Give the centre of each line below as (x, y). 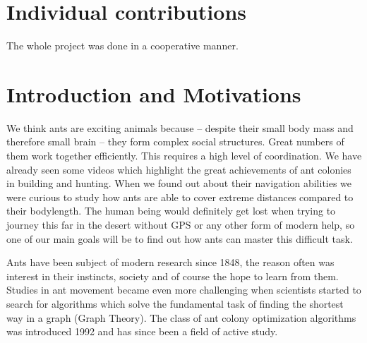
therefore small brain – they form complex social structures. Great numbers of (175, 142)
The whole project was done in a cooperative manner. (122, 46)
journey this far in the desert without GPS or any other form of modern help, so (181, 224)
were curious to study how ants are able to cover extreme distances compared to (180, 197)
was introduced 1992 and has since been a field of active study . (142, 331)
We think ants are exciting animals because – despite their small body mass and (180, 127)
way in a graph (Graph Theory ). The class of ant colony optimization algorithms (181, 317)
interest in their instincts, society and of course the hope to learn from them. (173, 276)
